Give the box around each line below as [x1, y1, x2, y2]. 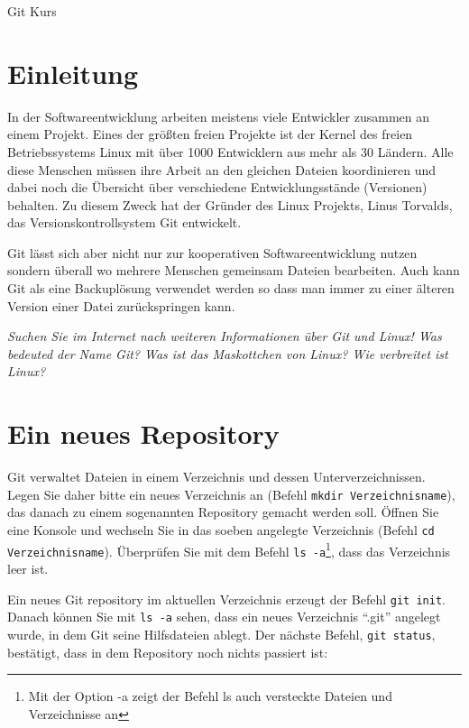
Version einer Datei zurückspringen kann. [7, 296, 235, 315]
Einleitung [7, 54, 139, 91]
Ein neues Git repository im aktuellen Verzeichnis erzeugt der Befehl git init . [7, 589, 446, 608]
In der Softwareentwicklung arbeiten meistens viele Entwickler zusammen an [7, 106, 429, 125]
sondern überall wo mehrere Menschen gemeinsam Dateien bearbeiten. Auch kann [7, 261, 460, 280]
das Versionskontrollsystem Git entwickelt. [7, 213, 242, 232]
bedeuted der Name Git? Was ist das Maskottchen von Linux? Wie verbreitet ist [7, 344, 448, 363]
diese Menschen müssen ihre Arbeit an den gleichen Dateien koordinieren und [7, 160, 437, 179]
